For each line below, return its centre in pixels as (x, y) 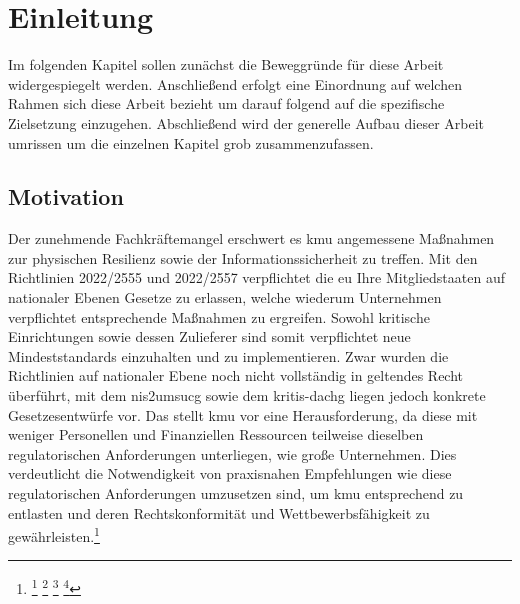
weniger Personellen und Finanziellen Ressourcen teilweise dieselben (216, 434)
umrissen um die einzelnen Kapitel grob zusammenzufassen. (191, 142)
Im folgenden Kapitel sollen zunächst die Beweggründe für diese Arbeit (226, 64)
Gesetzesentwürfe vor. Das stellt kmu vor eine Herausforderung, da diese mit (243, 414)
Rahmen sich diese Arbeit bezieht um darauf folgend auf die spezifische (226, 103)
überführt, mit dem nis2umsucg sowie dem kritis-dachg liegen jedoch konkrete (247, 395)
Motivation (66, 196)
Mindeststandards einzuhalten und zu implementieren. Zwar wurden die (228, 355)
